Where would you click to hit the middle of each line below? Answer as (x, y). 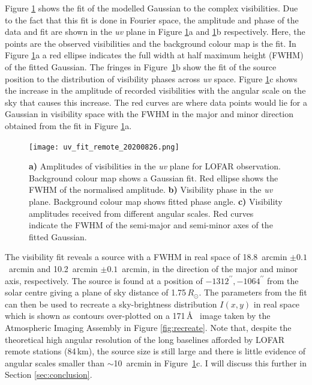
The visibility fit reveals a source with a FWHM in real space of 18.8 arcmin (146, 257)
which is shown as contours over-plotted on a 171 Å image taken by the (138, 316)
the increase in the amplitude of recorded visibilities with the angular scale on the (155, 90)
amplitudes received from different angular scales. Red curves (141, 213)
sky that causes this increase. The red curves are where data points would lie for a (156, 102)
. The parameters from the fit (253, 292)
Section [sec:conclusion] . (49, 374)
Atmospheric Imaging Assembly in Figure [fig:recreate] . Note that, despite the (148, 327)
